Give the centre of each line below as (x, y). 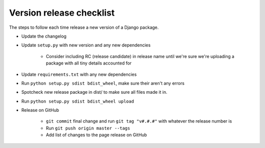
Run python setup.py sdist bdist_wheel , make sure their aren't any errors (103, 83)
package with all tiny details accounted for (89, 63)
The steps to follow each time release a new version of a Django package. (84, 27)
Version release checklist (62, 13)
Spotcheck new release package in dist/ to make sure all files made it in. (94, 92)
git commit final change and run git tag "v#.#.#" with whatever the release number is (139, 121)
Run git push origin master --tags (88, 128)
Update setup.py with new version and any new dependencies (86, 45)
